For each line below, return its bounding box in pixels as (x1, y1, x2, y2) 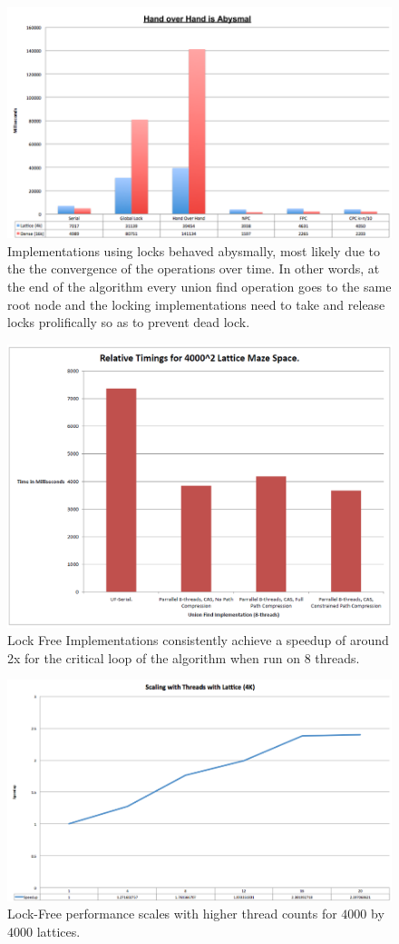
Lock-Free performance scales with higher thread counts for (7, 904, 337, 923)
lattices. (36, 921, 81, 940)
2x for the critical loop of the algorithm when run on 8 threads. (7, 648, 360, 667)
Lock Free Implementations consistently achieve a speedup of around (7, 631, 389, 650)
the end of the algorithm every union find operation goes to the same (7, 277, 392, 296)
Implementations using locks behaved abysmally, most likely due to (7, 241, 381, 260)
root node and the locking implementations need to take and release (7, 294, 385, 313)
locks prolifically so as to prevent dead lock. (7, 313, 250, 332)
